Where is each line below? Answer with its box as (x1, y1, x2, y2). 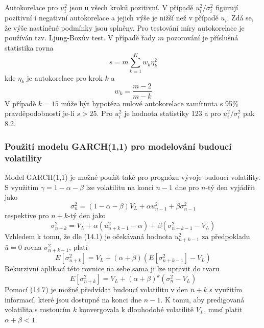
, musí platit (204, 304, 243, 315)
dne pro (175, 181, 199, 192)
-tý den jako (67, 210, 106, 221)
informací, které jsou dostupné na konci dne (5, 294, 142, 304)
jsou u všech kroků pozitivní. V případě (69, 2, 194, 12)
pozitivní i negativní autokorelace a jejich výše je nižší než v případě (5, 12, 219, 23)
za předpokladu (202, 230, 250, 241)
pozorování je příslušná (166, 32, 238, 43)
